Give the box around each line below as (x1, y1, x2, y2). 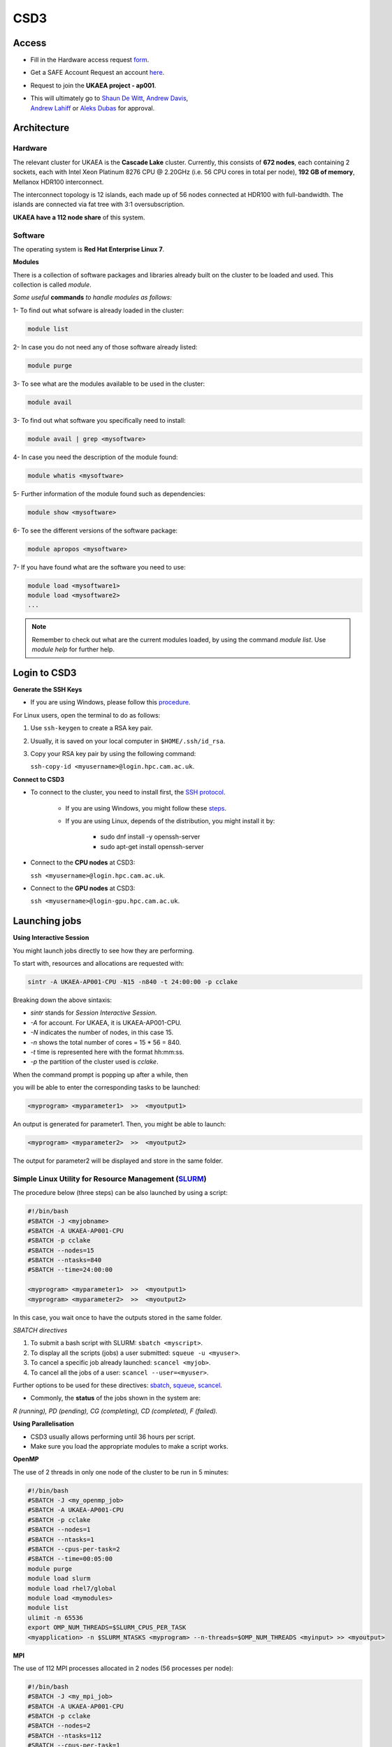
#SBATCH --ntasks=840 (27, 1256, 102, 1264)
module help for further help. (31, 645, 115, 653)
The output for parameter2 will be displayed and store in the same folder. (13, 1157, 224, 1165)
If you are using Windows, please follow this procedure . (30, 698, 191, 706)
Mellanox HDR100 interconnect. (13, 177, 104, 186)
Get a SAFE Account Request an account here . (30, 68, 165, 77)
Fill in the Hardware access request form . (30, 56, 150, 64)
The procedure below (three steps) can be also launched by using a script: (13, 1189, 228, 1197)
